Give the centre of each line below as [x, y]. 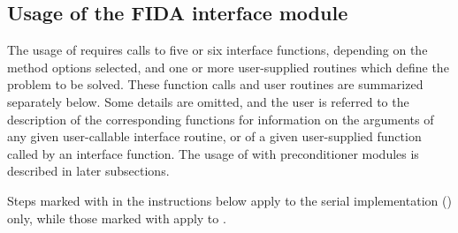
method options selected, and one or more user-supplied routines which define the [228, 67]
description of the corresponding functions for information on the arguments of [221, 119]
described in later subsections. [88, 171]
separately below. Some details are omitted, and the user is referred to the [208, 101]
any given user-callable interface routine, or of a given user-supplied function [214, 136]
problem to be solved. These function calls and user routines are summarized [215, 84]
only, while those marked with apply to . [117, 218]
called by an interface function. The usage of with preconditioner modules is [213, 153]
